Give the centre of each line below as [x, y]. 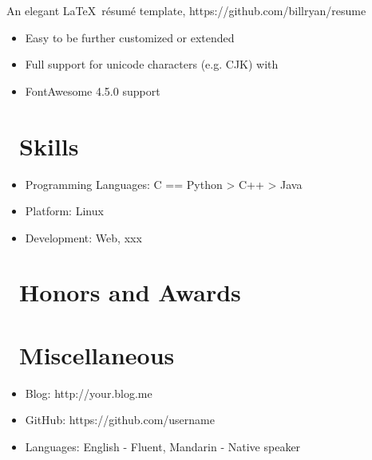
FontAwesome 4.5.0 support [93, 90]
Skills [49, 145]
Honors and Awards [130, 292]
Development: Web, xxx [83, 237]
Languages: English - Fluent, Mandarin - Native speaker [163, 446]
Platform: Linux [64, 211]
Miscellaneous [97, 354]
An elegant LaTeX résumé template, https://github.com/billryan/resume [186, 10]
